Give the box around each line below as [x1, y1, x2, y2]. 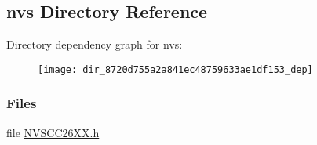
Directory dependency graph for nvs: [6, 36, 183, 53]
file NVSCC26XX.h [6, 124, 100, 140]
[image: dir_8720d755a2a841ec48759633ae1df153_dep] [38, 63, 313, 75]
